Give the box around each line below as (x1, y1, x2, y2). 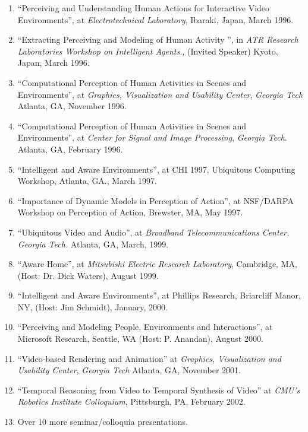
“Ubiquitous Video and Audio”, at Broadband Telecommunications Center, (17, 225, 290, 238)
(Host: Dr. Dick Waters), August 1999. (17, 269, 159, 281)
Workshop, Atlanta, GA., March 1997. (17, 174, 157, 187)
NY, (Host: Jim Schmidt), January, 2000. (17, 300, 168, 313)
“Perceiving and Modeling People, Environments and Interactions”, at (17, 320, 273, 333)
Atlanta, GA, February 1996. (17, 142, 123, 155)
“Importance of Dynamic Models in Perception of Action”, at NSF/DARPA (17, 194, 294, 207)
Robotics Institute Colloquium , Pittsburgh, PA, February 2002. (17, 395, 246, 408)
